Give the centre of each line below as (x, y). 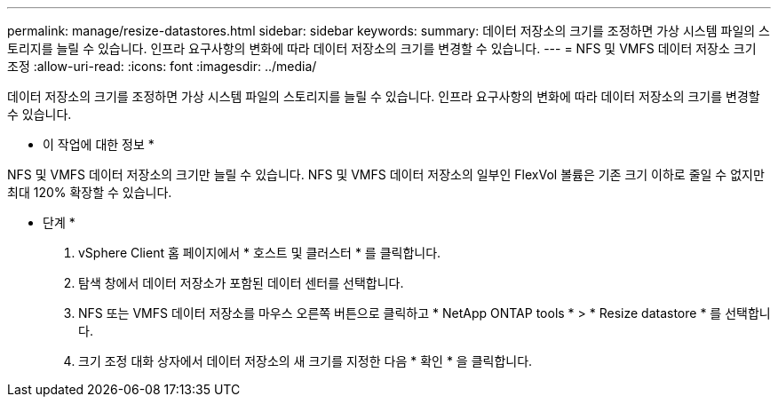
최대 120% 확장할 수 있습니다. (90, 192)
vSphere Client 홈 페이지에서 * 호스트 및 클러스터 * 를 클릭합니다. (260, 253)
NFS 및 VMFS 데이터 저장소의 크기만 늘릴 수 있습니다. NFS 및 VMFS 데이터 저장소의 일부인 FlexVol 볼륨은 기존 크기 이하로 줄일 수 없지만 (386, 174)
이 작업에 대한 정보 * (99, 144)
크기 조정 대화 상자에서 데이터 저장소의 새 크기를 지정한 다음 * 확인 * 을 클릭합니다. (306, 361)
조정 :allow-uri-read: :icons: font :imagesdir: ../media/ (162, 66)
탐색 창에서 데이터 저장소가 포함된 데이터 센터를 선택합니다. (241, 283)
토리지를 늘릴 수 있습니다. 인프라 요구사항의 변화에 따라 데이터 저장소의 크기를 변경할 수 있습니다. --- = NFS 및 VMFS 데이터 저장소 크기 (382, 48)
